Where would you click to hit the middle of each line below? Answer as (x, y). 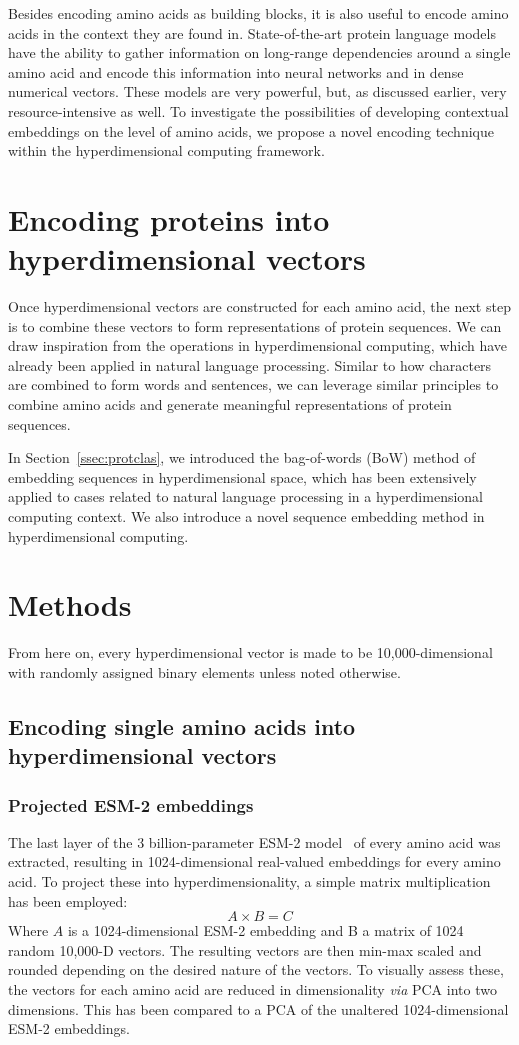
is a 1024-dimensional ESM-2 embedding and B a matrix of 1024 (265, 930)
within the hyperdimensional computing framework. (166, 150)
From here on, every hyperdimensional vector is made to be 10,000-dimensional (250, 652)
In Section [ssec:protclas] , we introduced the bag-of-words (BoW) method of (242, 457)
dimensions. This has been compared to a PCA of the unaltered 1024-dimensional (258, 1008)
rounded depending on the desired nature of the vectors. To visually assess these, (256, 969)
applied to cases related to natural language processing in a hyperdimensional (246, 496)
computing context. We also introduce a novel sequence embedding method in (246, 516)
